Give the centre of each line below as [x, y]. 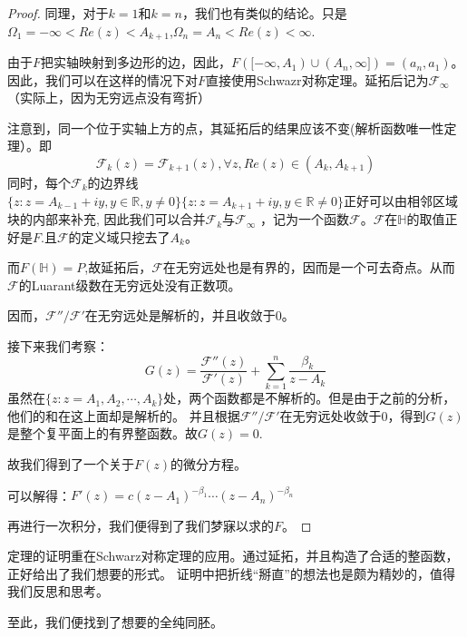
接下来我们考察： [58, 346]
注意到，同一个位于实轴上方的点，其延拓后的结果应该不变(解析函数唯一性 [226, 127]
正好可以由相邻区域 [400, 200]
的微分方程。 [209, 463]
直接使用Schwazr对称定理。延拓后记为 [317, 79]
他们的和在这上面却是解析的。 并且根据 [124, 415]
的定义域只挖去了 [119, 236]
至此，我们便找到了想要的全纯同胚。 [115, 622]
